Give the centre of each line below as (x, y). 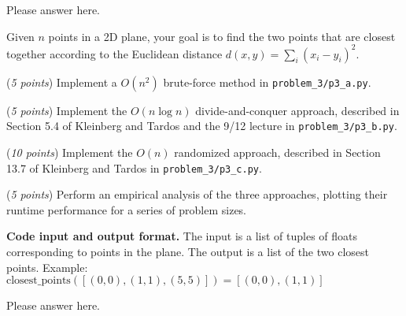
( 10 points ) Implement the (70, 152)
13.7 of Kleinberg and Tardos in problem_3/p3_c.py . (134, 167)
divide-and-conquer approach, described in (297, 110)
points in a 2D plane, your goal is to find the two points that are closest (222, 36)
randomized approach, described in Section (277, 152)
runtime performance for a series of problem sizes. (127, 209)
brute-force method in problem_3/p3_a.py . (267, 82)
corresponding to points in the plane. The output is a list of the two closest (188, 251)
